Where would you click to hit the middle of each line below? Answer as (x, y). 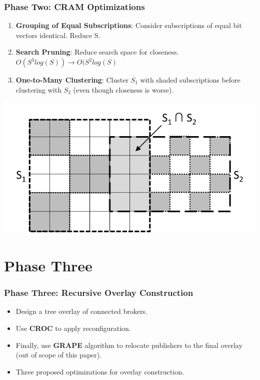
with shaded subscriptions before (190, 80)
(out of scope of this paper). (59, 355)
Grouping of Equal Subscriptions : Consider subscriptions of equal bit (129, 25)
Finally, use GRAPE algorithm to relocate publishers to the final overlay (129, 345)
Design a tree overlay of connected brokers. (81, 311)
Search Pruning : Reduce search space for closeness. (97, 52)
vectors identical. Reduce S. (58, 35)
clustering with (38, 89)
